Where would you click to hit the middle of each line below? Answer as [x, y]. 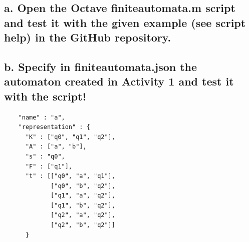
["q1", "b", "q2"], [83, 205]
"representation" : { [54, 127]
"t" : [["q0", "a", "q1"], [70, 176]
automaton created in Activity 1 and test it [119, 81]
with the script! [45, 96]
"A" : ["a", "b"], [56, 147]
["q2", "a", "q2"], [83, 215]
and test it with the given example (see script [125, 22]
